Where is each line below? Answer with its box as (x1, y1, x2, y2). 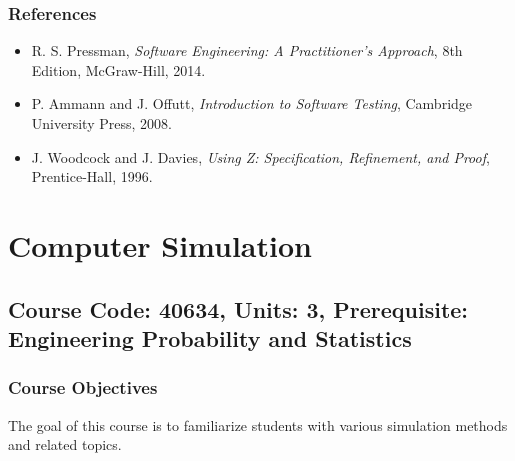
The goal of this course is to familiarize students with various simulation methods (8, 414, 508, 435)
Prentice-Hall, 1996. (31, 166, 153, 187)
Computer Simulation (8, 224, 312, 265)
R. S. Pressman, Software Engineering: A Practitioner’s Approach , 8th (31, 40, 463, 61)
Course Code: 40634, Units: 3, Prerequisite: (8, 293, 469, 324)
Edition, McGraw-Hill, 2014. (31, 59, 206, 80)
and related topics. (8, 434, 122, 455)
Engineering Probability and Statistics (8, 322, 412, 353)
